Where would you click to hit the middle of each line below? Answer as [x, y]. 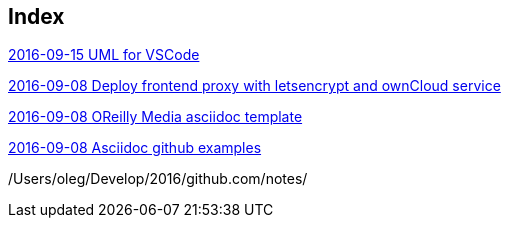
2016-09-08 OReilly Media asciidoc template [155, 117]
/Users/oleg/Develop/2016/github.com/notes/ [158, 179]
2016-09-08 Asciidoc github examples [135, 148]
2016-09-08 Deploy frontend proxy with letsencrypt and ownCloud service [254, 86]
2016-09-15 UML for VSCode [104, 55]
